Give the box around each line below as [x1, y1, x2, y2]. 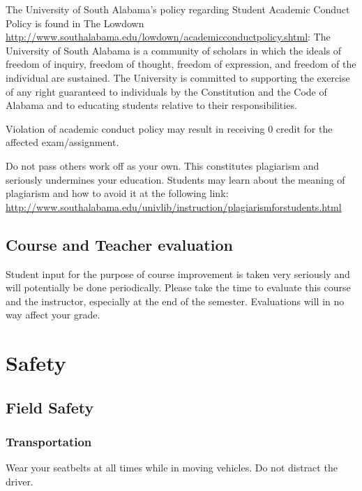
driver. [6, 474, 33, 488]
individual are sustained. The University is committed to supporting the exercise [6, 70, 350, 85]
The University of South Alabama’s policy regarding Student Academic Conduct [6, 2, 350, 16]
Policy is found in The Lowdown [6, 15, 144, 30]
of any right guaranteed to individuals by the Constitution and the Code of [6, 84, 327, 98]
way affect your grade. [6, 307, 100, 322]
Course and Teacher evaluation [6, 233, 233, 255]
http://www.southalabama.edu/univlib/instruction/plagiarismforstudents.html [6, 199, 342, 214]
